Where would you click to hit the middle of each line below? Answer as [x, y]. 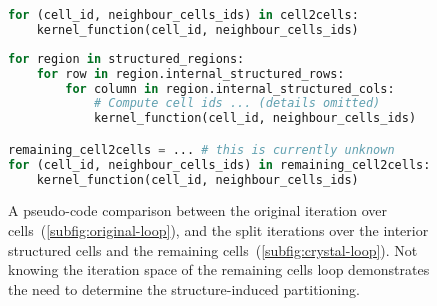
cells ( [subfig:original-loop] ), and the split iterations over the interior [218, 230]
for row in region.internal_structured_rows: [190, 73]
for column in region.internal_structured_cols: [230, 88]
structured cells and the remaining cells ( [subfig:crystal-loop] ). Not [213, 249]
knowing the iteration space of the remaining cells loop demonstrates [219, 269]
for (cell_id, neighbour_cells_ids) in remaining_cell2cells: [219, 164]
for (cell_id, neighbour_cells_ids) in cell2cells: [183, 15]
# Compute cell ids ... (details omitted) [237, 103]
